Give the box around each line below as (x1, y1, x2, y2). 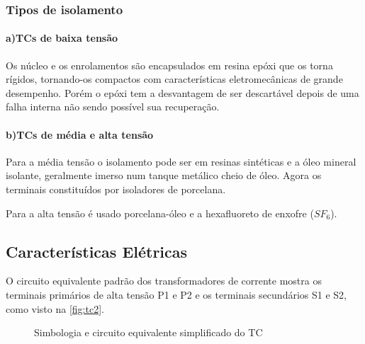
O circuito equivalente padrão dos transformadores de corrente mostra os (6, 273, 322, 288)
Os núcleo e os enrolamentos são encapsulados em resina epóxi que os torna (6, 57, 333, 72)
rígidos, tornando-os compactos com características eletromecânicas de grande (6, 71, 343, 86)
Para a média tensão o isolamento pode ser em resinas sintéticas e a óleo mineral (6, 154, 356, 168)
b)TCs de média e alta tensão (6, 127, 154, 142)
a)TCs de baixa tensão (6, 30, 118, 45)
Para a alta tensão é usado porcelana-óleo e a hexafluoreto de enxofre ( (6, 205, 314, 220)
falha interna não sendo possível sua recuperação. (6, 99, 220, 114)
